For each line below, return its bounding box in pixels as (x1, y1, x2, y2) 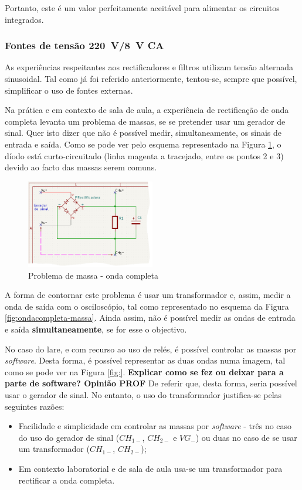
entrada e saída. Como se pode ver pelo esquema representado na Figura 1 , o (5, 138, 281, 150)
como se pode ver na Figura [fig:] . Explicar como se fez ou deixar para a (5, 365, 284, 378)
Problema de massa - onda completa (28, 269, 159, 281)
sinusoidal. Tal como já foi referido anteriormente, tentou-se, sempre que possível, (5, 73, 297, 84)
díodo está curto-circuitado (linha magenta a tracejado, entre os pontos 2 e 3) (5, 149, 284, 162)
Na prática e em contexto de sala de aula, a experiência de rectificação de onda (5, 104, 289, 116)
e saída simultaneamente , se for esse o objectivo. (5, 323, 187, 335)
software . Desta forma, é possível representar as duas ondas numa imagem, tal (5, 354, 286, 366)
